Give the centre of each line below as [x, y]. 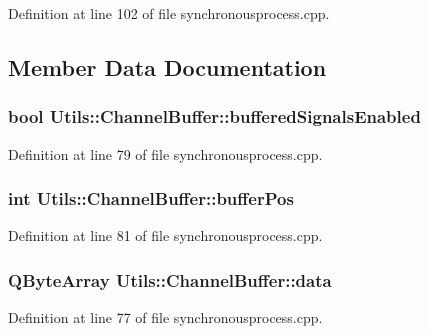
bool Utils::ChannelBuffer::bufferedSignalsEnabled [214, 116]
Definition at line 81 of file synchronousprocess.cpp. [165, 235]
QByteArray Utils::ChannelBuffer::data [170, 279]
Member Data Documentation [167, 66]
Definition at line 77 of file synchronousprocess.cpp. [165, 317]
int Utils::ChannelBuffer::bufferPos [151, 198]
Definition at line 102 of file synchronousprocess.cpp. [169, 13]
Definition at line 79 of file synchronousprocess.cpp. [165, 153]
